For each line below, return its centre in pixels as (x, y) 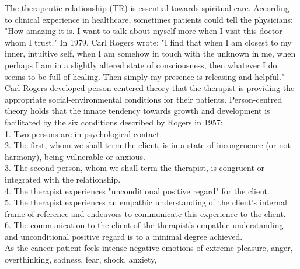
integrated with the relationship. (63, 179)
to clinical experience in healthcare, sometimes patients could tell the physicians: (149, 19)
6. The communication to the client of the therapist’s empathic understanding (144, 225)
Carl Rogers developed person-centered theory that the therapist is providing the (150, 88)
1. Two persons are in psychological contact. (83, 133)
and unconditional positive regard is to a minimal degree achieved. (124, 236)
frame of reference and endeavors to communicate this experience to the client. (145, 213)
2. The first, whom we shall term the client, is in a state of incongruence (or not (148, 145)
